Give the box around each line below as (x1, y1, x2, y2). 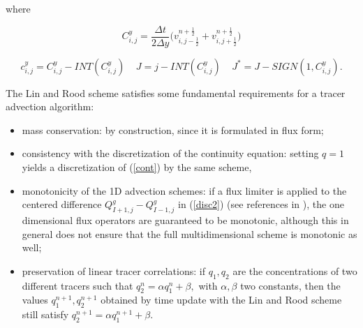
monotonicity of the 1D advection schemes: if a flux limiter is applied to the (22, 183, 347, 197)
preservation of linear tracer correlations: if (22, 263, 205, 278)
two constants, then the (240, 278, 341, 292)
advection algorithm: (6, 99, 94, 114)
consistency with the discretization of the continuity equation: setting (22, 146, 319, 161)
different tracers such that (22, 278, 133, 292)
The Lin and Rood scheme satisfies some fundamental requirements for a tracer (6, 85, 346, 100)
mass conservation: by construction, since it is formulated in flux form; (22, 122, 324, 137)
